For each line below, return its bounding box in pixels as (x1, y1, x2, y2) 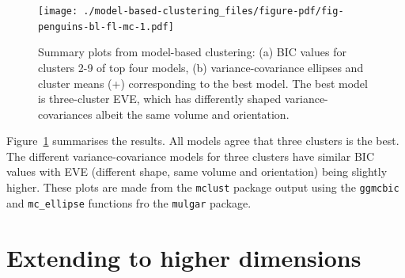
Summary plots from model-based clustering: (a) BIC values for (38, 44, 346, 60)
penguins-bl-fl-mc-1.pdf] (38, 21, 174, 32)
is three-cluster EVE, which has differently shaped (38, 90, 282, 107)
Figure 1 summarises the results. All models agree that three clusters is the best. (6, 132, 399, 149)
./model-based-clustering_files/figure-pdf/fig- (83, 6, 344, 17)
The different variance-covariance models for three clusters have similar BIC (6, 147, 375, 164)
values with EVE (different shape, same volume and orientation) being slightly (6, 163, 388, 180)
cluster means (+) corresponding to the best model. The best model (38, 74, 368, 91)
